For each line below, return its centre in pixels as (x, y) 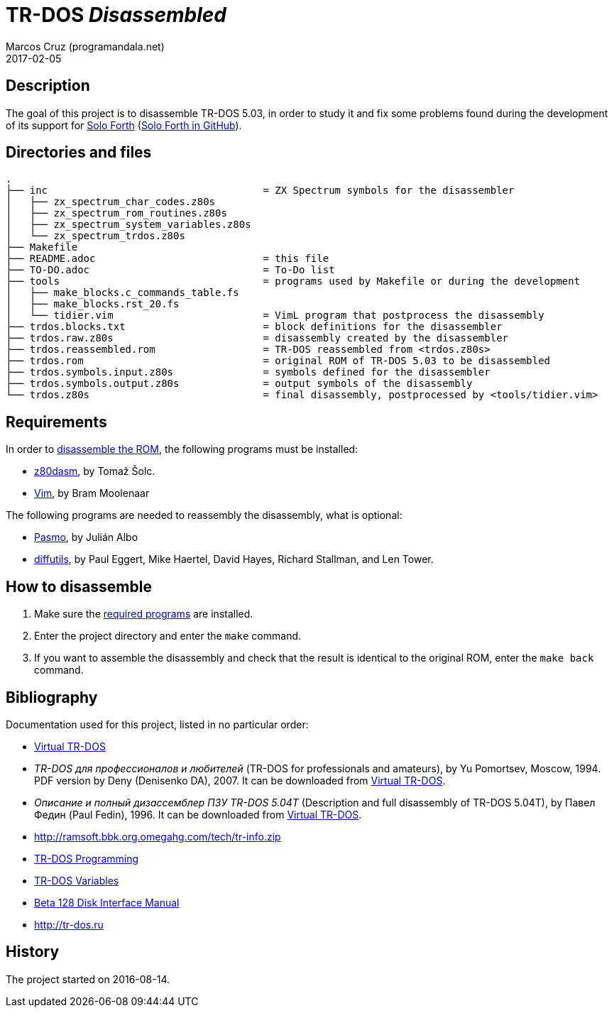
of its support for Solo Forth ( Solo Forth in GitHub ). (124, 125)
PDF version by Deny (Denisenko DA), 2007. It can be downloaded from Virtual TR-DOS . (240, 780)
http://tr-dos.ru (69, 924)
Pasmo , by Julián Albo (86, 537)
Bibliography (52, 697)
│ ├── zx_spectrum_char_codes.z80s (111, 202)
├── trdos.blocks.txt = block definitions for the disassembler (254, 327)
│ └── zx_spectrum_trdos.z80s (95, 236)
